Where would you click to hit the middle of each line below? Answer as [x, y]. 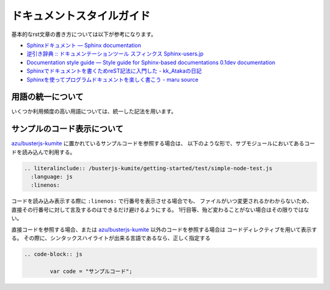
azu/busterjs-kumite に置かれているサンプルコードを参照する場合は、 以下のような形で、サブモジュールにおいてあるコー [163, 143]
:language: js [52, 177]
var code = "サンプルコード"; [91, 271]
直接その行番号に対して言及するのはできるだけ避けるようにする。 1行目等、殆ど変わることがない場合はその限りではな [160, 209]
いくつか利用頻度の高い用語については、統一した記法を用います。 [94, 111]
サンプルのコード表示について [67, 129]
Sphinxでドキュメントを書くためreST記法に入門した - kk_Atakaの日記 [114, 71]
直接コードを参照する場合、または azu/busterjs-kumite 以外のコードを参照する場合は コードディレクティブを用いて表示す [164, 230]
